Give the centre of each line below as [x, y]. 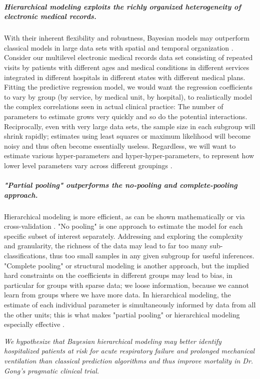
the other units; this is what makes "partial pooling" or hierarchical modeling [122, 314]
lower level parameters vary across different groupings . [88, 165]
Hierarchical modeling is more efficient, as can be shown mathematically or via [124, 216]
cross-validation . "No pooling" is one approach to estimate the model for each [123, 226]
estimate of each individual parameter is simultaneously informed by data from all [130, 304]
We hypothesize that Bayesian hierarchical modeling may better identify [113, 341]
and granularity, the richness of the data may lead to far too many [106, 246]
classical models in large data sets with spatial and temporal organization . [119, 47]
